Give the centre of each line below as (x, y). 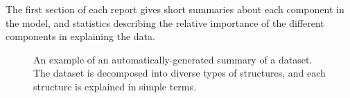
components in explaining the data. (80, 36)
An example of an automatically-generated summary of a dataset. (173, 59)
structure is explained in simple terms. (115, 86)
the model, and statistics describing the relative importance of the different (165, 22)
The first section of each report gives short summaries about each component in (175, 9)
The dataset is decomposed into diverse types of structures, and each (180, 73)
